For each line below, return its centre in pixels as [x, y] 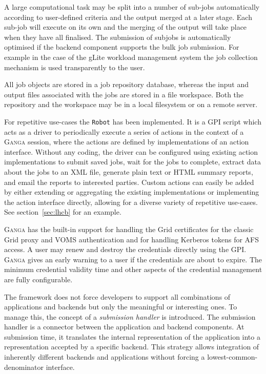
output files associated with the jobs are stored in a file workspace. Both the [124, 94]
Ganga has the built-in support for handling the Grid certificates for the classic [129, 229]
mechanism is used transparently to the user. [75, 67]
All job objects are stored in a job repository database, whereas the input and [126, 84]
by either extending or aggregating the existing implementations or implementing [132, 192]
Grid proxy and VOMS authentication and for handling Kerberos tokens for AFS [132, 239]
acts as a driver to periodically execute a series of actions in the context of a [124, 131]
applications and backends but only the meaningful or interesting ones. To [121, 307]
